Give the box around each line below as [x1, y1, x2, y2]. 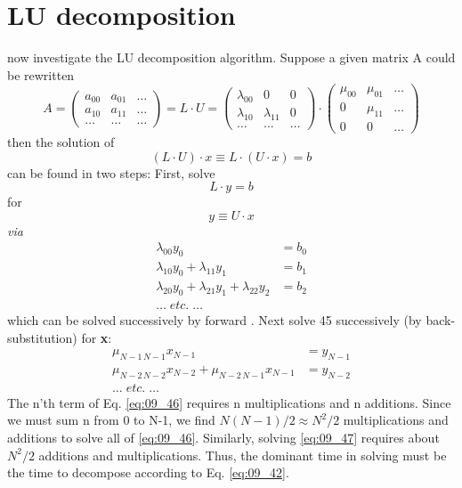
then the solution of [7, 133, 115, 151]
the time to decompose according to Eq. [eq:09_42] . [7, 463, 289, 482]
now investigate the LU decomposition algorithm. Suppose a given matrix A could [7, 48, 456, 67]
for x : [81, 328, 112, 346]
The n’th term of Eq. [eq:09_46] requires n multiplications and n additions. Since [7, 393, 451, 411]
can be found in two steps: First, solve [7, 163, 215, 182]
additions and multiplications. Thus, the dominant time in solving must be [38, 445, 447, 464]
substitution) [7, 328, 77, 346]
